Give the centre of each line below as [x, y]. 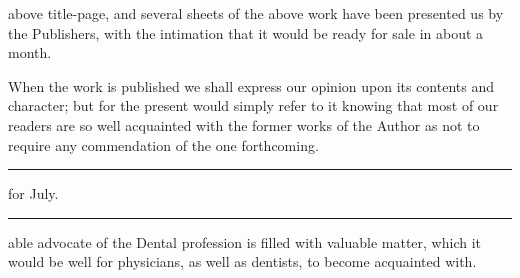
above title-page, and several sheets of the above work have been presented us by [256, 13]
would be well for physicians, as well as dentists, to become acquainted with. [242, 261]
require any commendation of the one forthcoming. [163, 144]
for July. [33, 193]
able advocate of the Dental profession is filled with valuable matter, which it [245, 241]
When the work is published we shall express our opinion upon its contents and [251, 85]
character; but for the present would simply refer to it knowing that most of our [253, 105]
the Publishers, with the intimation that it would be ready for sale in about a [246, 32]
